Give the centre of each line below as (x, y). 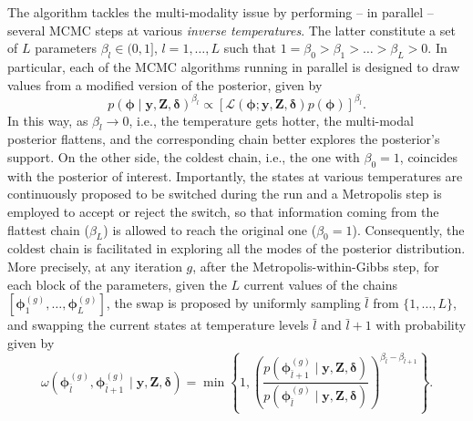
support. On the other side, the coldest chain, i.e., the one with (184, 157)
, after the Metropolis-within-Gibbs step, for (316, 267)
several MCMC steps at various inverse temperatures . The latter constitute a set (231, 30)
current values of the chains (320, 284)
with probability (421, 325)
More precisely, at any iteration (95, 267)
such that (250, 48)
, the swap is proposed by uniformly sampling (233, 303)
